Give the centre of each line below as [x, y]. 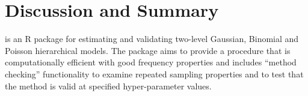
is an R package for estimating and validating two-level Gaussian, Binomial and [152, 39]
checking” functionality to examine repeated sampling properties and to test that [154, 73]
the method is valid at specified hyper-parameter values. [108, 85]
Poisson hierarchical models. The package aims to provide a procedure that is [148, 50]
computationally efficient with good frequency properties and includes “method [151, 62]
